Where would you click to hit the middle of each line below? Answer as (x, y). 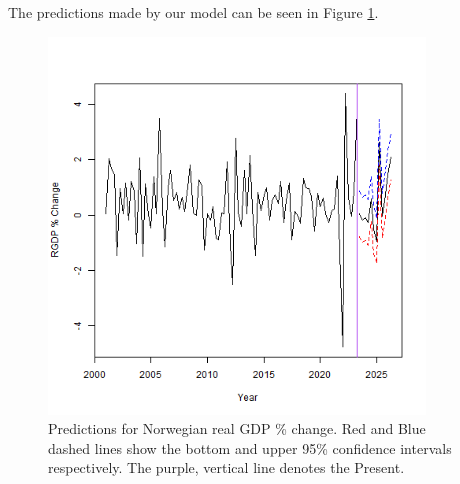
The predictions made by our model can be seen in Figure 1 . (193, 12)
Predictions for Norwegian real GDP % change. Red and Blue (237, 428)
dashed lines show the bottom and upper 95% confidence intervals (250, 447)
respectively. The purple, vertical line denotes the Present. (226, 467)
